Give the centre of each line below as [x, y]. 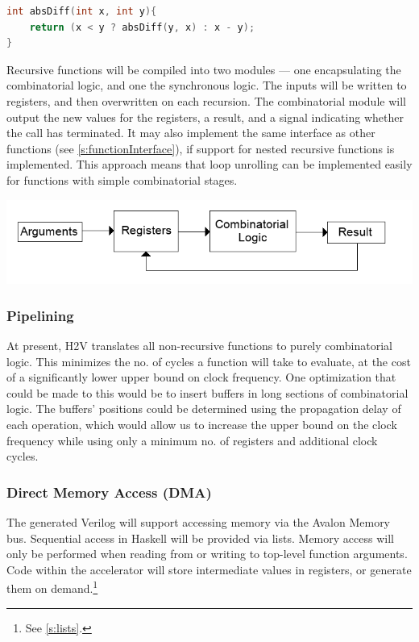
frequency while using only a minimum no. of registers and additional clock [192, 440]
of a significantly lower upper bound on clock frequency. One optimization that [201, 377]
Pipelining [40, 315]
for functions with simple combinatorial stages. [122, 179]
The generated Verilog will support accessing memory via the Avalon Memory [199, 521]
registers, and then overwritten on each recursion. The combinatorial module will [206, 100]
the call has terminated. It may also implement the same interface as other [191, 133]
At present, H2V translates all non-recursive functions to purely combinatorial [199, 345]
